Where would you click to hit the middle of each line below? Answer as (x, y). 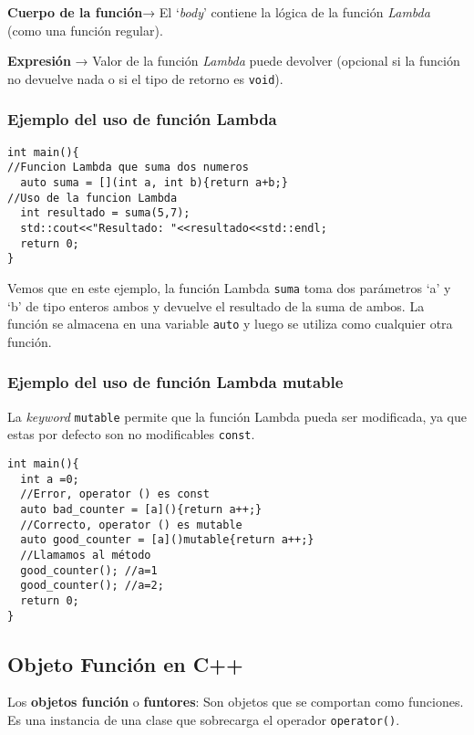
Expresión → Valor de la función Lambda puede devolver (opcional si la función (234, 61)
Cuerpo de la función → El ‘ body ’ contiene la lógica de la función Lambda (219, 12)
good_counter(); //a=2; (92, 586)
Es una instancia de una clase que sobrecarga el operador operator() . (204, 719)
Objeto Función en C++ (125, 663)
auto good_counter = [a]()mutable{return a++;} (167, 540)
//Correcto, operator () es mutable (131, 525)
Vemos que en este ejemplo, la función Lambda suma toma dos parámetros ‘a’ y (229, 287)
